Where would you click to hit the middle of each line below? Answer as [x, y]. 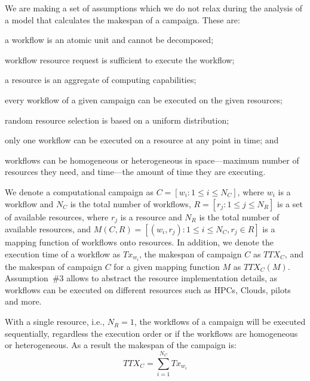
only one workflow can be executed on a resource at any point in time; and [142, 140]
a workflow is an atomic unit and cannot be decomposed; [109, 40]
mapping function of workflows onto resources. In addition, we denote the [139, 242]
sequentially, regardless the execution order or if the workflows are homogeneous [151, 333]
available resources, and [48, 228]
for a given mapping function [167, 266]
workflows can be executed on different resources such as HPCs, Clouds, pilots [148, 289]
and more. [23, 301]
